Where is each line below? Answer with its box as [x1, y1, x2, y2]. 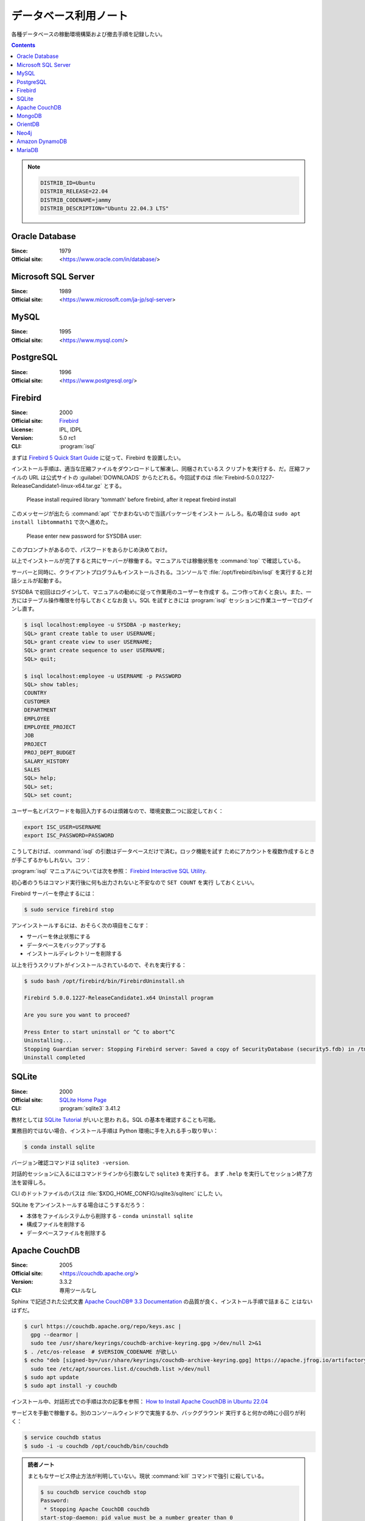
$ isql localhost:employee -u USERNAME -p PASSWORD [24, 672, 182, 680]
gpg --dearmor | [30, 1331, 79, 1338]
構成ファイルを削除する [26, 1220, 85, 1228]
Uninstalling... [24, 1037, 73, 1044]
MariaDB [16, 146, 39, 153]
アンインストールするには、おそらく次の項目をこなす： [11, 922, 150, 929]
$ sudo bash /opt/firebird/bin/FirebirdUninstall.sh [24, 977, 185, 984]
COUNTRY [24, 689, 47, 697]
